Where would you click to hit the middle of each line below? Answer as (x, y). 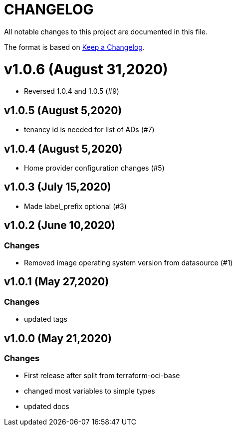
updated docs (47, 407)
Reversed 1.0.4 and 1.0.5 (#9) (72, 91)
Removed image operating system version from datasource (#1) (128, 263)
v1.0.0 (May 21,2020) (58, 338)
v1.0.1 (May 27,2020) (57, 282)
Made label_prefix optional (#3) (75, 206)
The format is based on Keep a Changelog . (74, 47)
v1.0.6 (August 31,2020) (86, 69)
